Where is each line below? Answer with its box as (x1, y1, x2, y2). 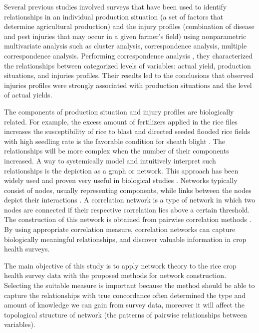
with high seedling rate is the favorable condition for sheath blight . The (4, 135, 225, 146)
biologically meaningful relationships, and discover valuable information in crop (4, 233, 247, 244)
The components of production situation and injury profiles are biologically (4, 106, 234, 116)
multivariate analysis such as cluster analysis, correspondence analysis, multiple (4, 40, 247, 51)
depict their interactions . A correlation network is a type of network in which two (4, 194, 256, 205)
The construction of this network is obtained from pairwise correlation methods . (4, 214, 252, 224)
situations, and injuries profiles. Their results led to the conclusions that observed (4, 70, 254, 80)
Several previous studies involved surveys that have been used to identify (4, 1, 227, 11)
